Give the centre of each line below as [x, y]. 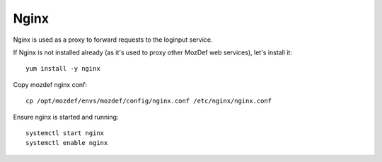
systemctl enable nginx [67, 143]
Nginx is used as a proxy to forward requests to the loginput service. [113, 40]
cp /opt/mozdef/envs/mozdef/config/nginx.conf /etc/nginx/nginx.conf [149, 101]
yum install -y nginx [63, 69]
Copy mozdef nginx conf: [50, 84]
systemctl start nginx [65, 133]
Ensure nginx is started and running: [66, 117]
